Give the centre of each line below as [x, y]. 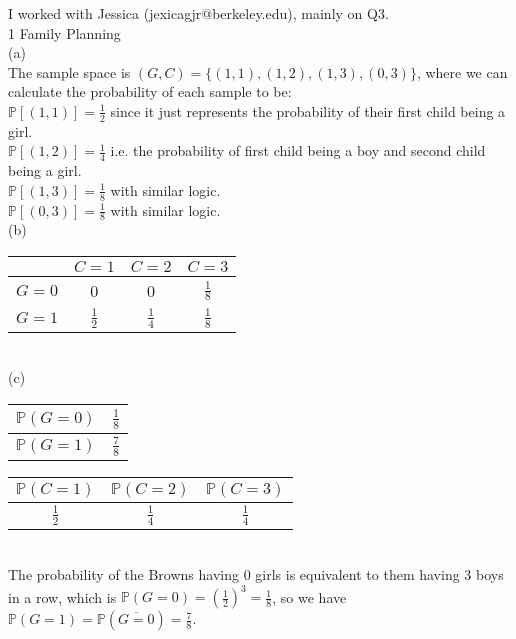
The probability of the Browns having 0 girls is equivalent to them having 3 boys [256, 574]
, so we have [309, 596]
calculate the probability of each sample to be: [150, 91]
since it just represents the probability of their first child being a [308, 110]
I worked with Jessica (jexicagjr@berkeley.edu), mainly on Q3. [198, 13]
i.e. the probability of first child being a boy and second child [298, 150]
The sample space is [69, 71]
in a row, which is [62, 596]
